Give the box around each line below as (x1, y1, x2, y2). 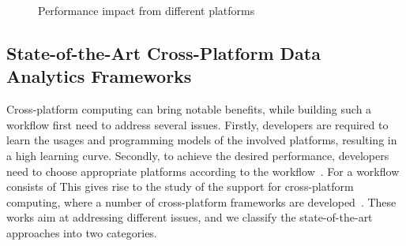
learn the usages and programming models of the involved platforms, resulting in (6, 132, 397, 148)
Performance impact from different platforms (38, 2, 255, 18)
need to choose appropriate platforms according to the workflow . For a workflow (6, 162, 400, 179)
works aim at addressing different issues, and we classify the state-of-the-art (6, 209, 373, 225)
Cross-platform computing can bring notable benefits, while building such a (6, 101, 372, 117)
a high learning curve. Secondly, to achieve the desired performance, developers (6, 147, 389, 163)
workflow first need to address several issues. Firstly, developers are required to (6, 116, 389, 132)
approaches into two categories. (6, 224, 157, 240)
